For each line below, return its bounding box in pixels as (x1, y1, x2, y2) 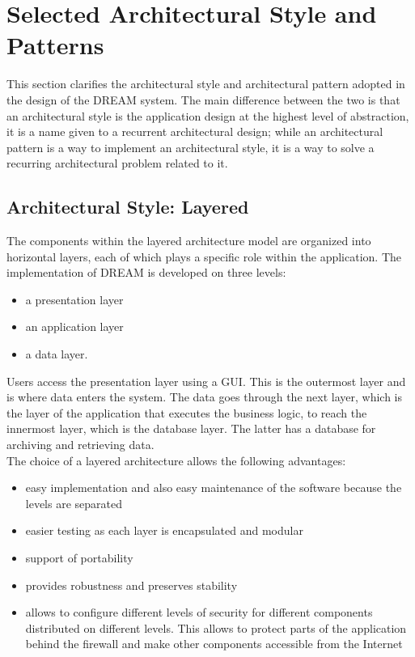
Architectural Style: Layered (6, 194, 249, 219)
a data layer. (25, 345, 88, 362)
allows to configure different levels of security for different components (25, 604, 373, 621)
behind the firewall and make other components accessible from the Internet (25, 635, 403, 652)
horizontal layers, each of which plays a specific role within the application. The (6, 248, 402, 265)
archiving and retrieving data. (6, 436, 155, 453)
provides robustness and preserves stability (25, 576, 238, 593)
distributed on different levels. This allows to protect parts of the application (25, 619, 407, 636)
